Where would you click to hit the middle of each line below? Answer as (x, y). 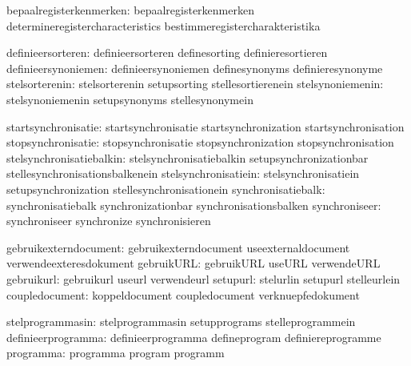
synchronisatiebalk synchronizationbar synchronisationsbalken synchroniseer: (194, 205)
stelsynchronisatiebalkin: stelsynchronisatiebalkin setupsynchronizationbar (188, 157)
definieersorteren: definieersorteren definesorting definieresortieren (167, 52)
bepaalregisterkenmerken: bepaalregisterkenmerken (130, 10)
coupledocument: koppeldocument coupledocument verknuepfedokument (183, 294)
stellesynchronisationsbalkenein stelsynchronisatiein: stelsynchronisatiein (183, 173)
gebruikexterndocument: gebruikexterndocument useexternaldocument (178, 247)
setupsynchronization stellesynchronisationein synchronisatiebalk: (166, 189)
